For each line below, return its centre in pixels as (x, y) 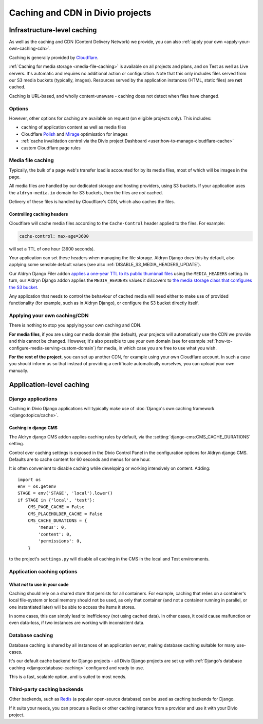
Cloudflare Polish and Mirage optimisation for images (75, 134)
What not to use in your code (39, 584)
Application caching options (43, 571)
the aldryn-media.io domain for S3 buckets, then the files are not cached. (86, 192)
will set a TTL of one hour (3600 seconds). (52, 248)
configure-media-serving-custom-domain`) (53, 348)
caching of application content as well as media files (74, 127)
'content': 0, (55, 534)
